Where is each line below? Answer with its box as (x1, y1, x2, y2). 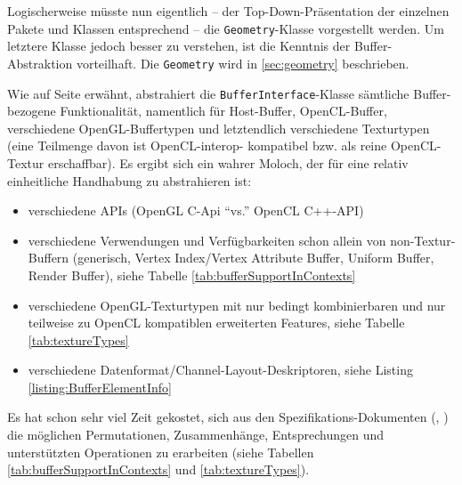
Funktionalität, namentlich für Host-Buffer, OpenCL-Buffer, (60, 101, 387, 120)
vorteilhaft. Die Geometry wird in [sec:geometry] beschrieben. (76, 53, 409, 72)
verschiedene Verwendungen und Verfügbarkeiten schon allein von (28, 230, 386, 249)
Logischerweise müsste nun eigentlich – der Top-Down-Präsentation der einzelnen (7, 2, 450, 20)
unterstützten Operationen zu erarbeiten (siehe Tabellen (7, 442, 314, 461)
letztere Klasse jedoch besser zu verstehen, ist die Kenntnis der (7, 36, 351, 55)
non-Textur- (390, 230, 456, 249)
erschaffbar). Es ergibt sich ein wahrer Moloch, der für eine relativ (47, 153, 409, 172)
